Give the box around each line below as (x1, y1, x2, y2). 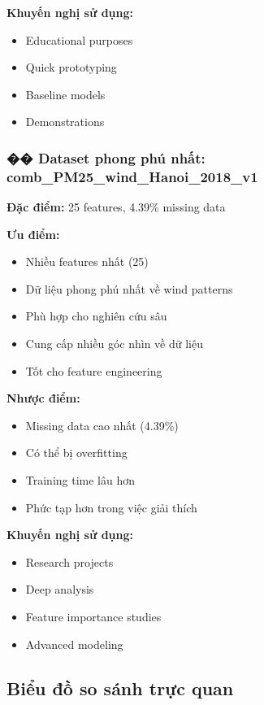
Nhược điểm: (6, 389, 80, 407)
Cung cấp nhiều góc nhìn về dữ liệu (25, 335, 203, 352)
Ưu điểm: (6, 225, 60, 242)
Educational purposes (25, 31, 133, 48)
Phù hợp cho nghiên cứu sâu (25, 307, 167, 324)
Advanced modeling (25, 635, 123, 652)
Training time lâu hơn (25, 472, 136, 489)
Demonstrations (25, 113, 105, 130)
